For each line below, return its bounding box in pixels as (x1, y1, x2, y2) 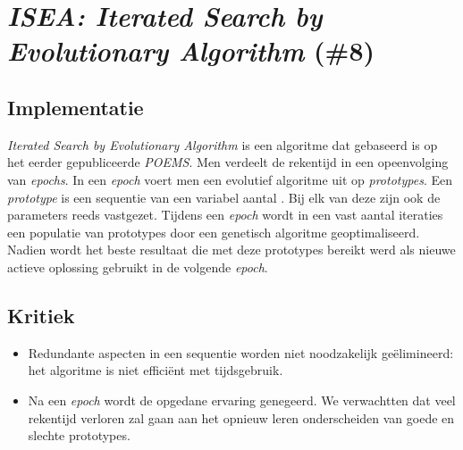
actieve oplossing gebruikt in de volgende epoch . (7, 257, 268, 276)
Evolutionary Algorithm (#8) (7, 32, 375, 70)
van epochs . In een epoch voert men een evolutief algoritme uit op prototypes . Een (7, 170, 452, 188)
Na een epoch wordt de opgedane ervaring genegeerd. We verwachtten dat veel (28, 390, 456, 409)
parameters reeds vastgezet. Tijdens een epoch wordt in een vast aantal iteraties (7, 205, 443, 224)
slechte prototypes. (28, 426, 130, 445)
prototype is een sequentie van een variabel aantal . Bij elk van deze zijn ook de (7, 187, 441, 206)
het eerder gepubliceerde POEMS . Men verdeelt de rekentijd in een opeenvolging (7, 153, 449, 171)
